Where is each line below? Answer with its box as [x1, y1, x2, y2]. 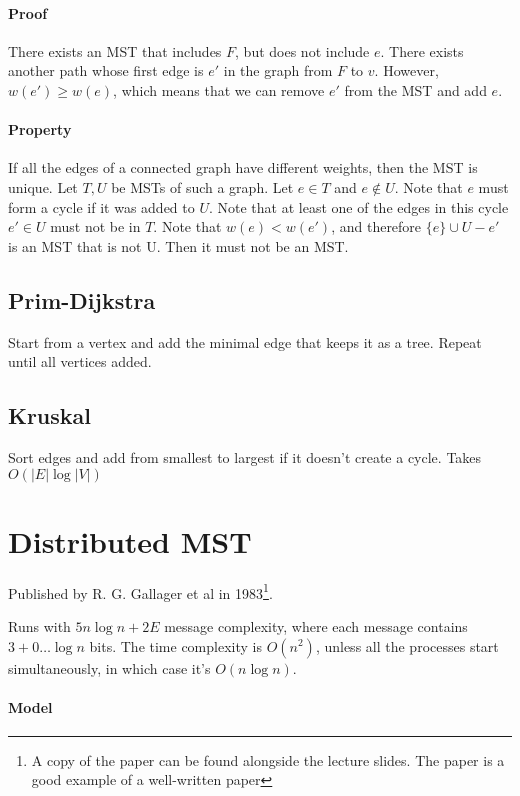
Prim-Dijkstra [8, 284, 156, 315]
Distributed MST [8, 520, 252, 561]
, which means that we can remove [113, 79, 325, 100]
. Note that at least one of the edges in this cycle [208, 196, 509, 217]
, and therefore [331, 216, 422, 237]
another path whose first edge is [8, 60, 204, 81]
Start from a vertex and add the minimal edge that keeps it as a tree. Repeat [8, 331, 482, 352]
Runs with [8, 615, 71, 636]
